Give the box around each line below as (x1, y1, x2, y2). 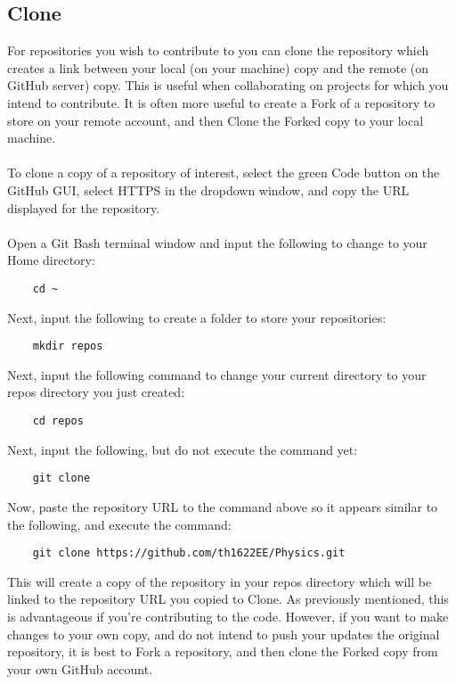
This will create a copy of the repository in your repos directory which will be (7, 572, 432, 590)
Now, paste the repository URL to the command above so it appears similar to (7, 497, 438, 515)
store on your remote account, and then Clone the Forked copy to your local (7, 111, 424, 129)
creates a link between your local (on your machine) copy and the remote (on (7, 58, 429, 77)
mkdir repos (32, 340, 103, 353)
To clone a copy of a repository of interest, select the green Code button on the (7, 163, 440, 182)
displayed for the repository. (7, 198, 160, 217)
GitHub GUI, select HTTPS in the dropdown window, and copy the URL (7, 180, 410, 199)
